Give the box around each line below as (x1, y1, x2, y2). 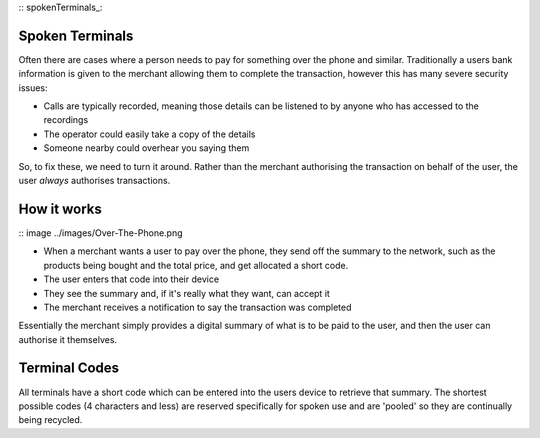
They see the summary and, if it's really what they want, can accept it (43, 287, 330, 299)
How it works (18, 200, 102, 217)
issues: (18, 81, 49, 94)
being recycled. (18, 414, 83, 426)
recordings (43, 114, 89, 126)
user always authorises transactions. (18, 175, 171, 187)
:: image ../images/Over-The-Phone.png (18, 226, 184, 239)
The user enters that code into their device (43, 273, 220, 285)
